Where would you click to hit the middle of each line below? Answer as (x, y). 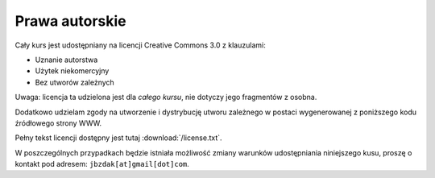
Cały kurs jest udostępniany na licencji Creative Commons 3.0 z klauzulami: (140, 45)
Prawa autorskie (70, 21)
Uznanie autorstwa (66, 60)
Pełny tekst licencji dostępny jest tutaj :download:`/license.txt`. (118, 138)
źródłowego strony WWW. (58, 123)
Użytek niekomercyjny (72, 71)
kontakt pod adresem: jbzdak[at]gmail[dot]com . (102, 164)
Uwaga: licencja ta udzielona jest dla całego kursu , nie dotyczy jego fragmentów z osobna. (166, 97)
